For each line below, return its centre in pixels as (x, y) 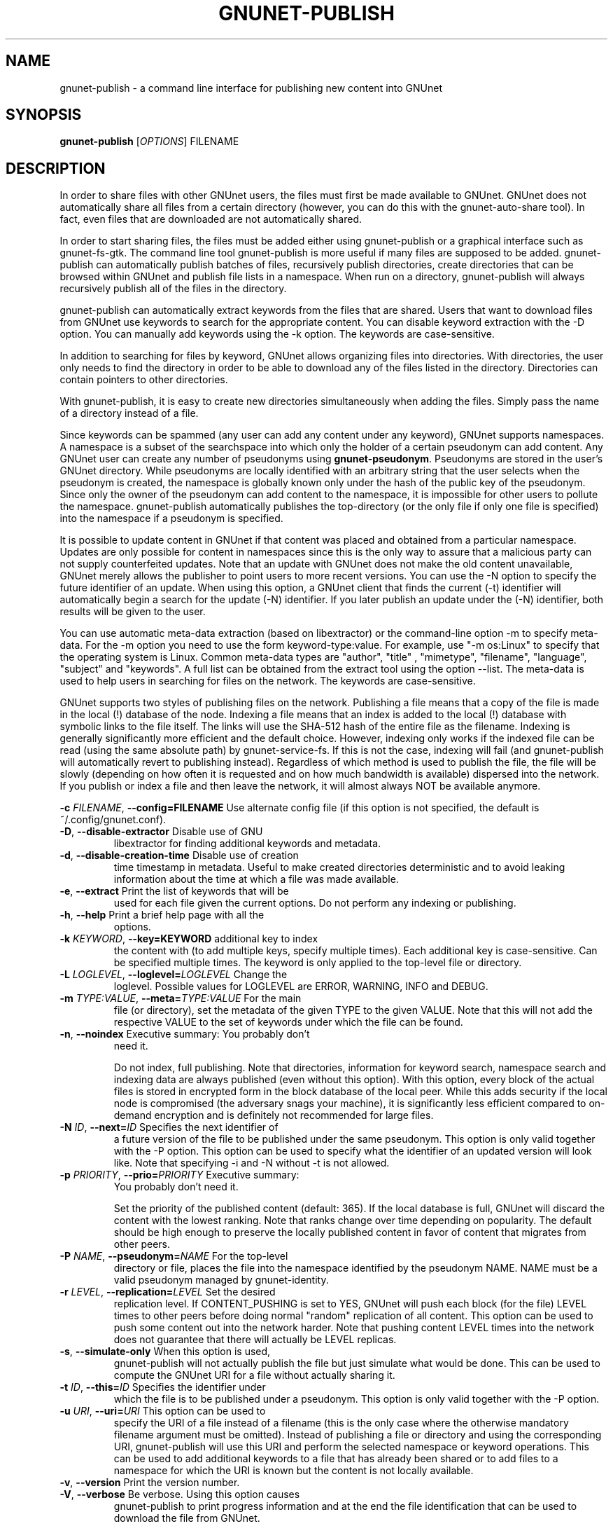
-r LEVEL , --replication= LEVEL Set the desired (168, 1292)
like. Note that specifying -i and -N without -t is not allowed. (252, 1163)
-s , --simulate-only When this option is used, (165, 1352)
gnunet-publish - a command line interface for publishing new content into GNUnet (251, 88)
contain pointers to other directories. (144, 380)
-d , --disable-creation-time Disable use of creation (179, 855)
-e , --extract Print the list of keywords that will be (174, 891)
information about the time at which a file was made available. (256, 879)
